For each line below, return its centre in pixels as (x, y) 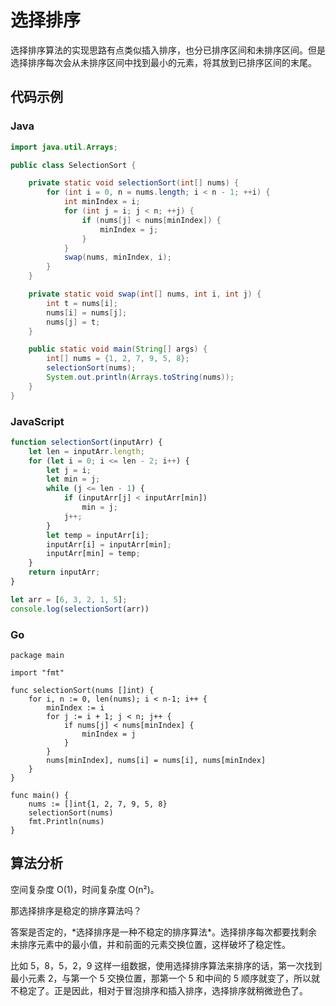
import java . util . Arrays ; (64, 147)
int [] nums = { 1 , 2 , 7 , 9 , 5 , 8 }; (118, 359)
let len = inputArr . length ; (86, 451)
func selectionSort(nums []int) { (82, 690)
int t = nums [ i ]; (82, 303)
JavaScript (37, 421)
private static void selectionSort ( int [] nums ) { (134, 183)
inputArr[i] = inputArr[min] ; (109, 544)
